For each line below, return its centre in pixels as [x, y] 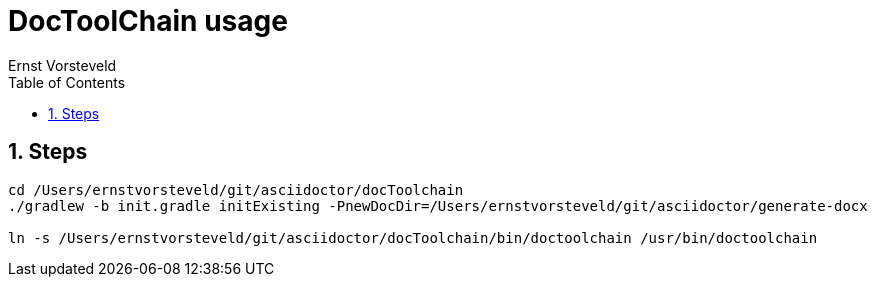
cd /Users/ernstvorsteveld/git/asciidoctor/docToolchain [236, 189]
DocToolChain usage [148, 21]
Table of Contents [67, 82]
